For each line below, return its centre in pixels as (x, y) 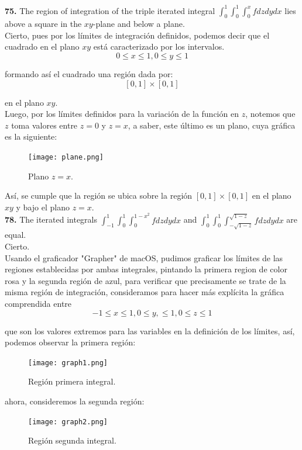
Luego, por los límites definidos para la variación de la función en (122, 114)
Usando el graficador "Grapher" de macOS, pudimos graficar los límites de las (144, 257)
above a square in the (43, 24)
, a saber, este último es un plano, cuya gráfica (212, 125)
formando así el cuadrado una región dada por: (89, 74)
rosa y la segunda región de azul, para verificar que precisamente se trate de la (145, 280)
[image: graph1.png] (68, 363)
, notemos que (270, 114)
